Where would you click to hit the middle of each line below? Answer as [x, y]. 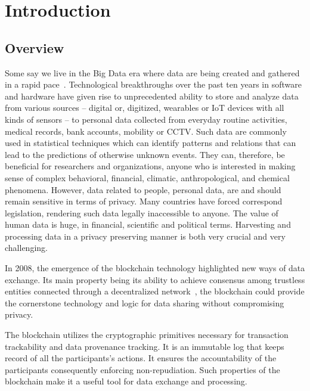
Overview [35, 47]
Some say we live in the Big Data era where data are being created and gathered [152, 72]
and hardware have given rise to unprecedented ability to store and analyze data [152, 96]
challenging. [26, 248]
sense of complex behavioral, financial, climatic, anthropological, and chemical [147, 177]
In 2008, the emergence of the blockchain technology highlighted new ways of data [155, 268]
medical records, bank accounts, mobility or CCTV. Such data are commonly [146, 131]
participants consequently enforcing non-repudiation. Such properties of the [142, 369]
